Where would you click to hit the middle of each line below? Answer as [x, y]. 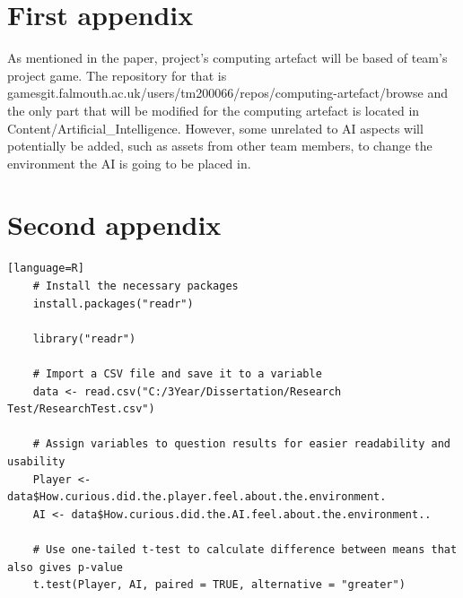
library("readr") [84, 338]
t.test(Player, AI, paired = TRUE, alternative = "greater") [219, 585]
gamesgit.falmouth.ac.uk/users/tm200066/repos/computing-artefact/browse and [227, 93]
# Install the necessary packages [135, 286]
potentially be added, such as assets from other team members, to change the [220, 146]
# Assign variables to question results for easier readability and [241, 444]
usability [36, 461]
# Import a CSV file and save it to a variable [177, 373]
